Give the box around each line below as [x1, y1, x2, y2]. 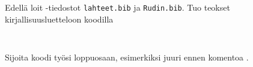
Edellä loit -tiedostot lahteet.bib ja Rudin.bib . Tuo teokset [5, 1, 230, 13]
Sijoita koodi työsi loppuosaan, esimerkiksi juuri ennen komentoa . [5, 50, 249, 63]
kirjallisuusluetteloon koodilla [5, 12, 114, 25]
